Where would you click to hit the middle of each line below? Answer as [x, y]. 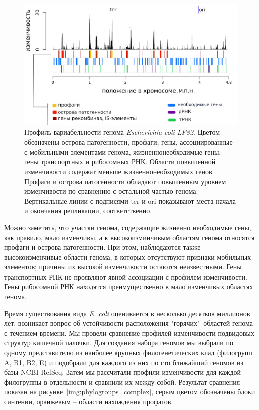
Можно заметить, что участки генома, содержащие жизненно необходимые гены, [128, 227]
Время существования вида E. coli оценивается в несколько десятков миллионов [127, 313]
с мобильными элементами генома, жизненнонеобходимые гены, [123, 151]
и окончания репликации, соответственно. [88, 211]
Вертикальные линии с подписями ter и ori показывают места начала [130, 200]
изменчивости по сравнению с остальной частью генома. [111, 191]
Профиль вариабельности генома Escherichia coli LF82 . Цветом [122, 132]
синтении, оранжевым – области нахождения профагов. [89, 402]
